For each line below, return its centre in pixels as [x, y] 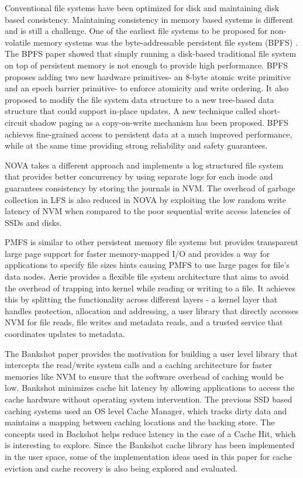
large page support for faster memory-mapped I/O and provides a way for [137, 253]
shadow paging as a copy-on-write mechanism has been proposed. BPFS [159, 122]
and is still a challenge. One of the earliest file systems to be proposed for [136, 31]
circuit [16, 122]
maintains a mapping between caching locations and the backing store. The [140, 422]
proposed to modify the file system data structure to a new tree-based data [140, 99]
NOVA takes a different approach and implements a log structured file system [144, 165]
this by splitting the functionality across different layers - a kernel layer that [141, 299]
